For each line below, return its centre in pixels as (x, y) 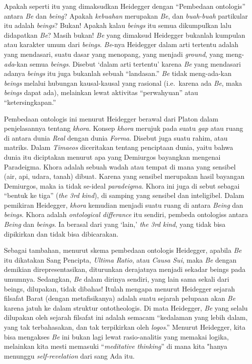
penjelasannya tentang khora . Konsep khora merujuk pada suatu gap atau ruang (124, 128)
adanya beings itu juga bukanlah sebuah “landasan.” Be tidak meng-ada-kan (118, 73)
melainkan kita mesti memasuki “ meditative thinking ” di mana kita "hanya (116, 346)
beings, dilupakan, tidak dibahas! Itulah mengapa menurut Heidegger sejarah (119, 288)
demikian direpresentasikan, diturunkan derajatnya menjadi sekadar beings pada (125, 269)
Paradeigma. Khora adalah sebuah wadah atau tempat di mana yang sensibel (120, 166)
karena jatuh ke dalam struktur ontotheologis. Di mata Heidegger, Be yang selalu (126, 307)
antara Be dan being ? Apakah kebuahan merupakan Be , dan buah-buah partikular (126, 15)
